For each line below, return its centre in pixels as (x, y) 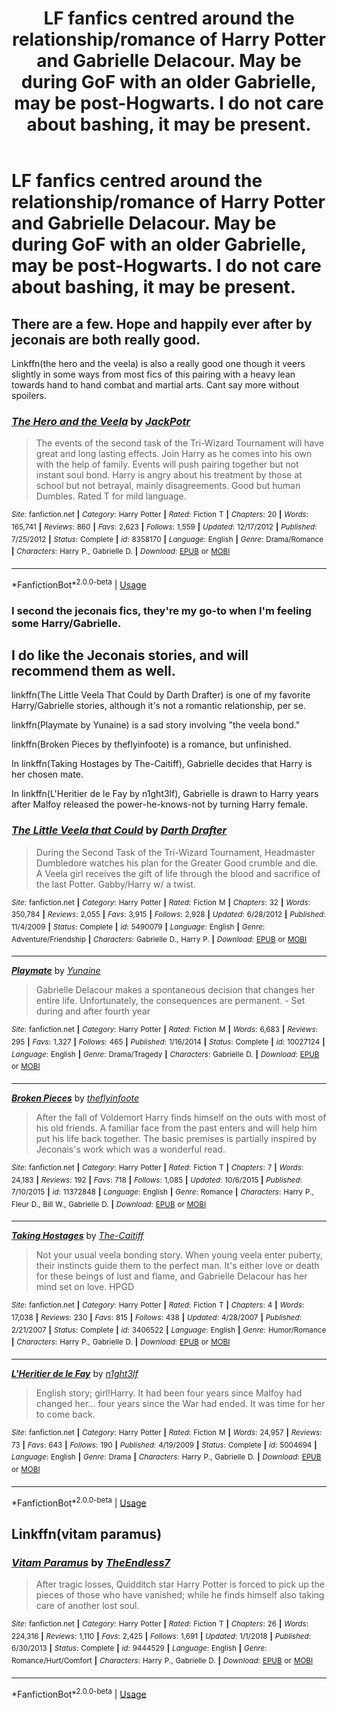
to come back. (65, 1414)
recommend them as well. (93, 670)
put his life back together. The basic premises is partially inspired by (176, 1138)
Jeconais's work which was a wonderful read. (130, 1149)
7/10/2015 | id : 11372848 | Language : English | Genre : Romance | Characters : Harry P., (162, 1192)
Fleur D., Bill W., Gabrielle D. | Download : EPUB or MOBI (109, 1204)
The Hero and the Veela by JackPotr (101, 421)
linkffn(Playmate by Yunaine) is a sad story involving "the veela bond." (156, 725)
